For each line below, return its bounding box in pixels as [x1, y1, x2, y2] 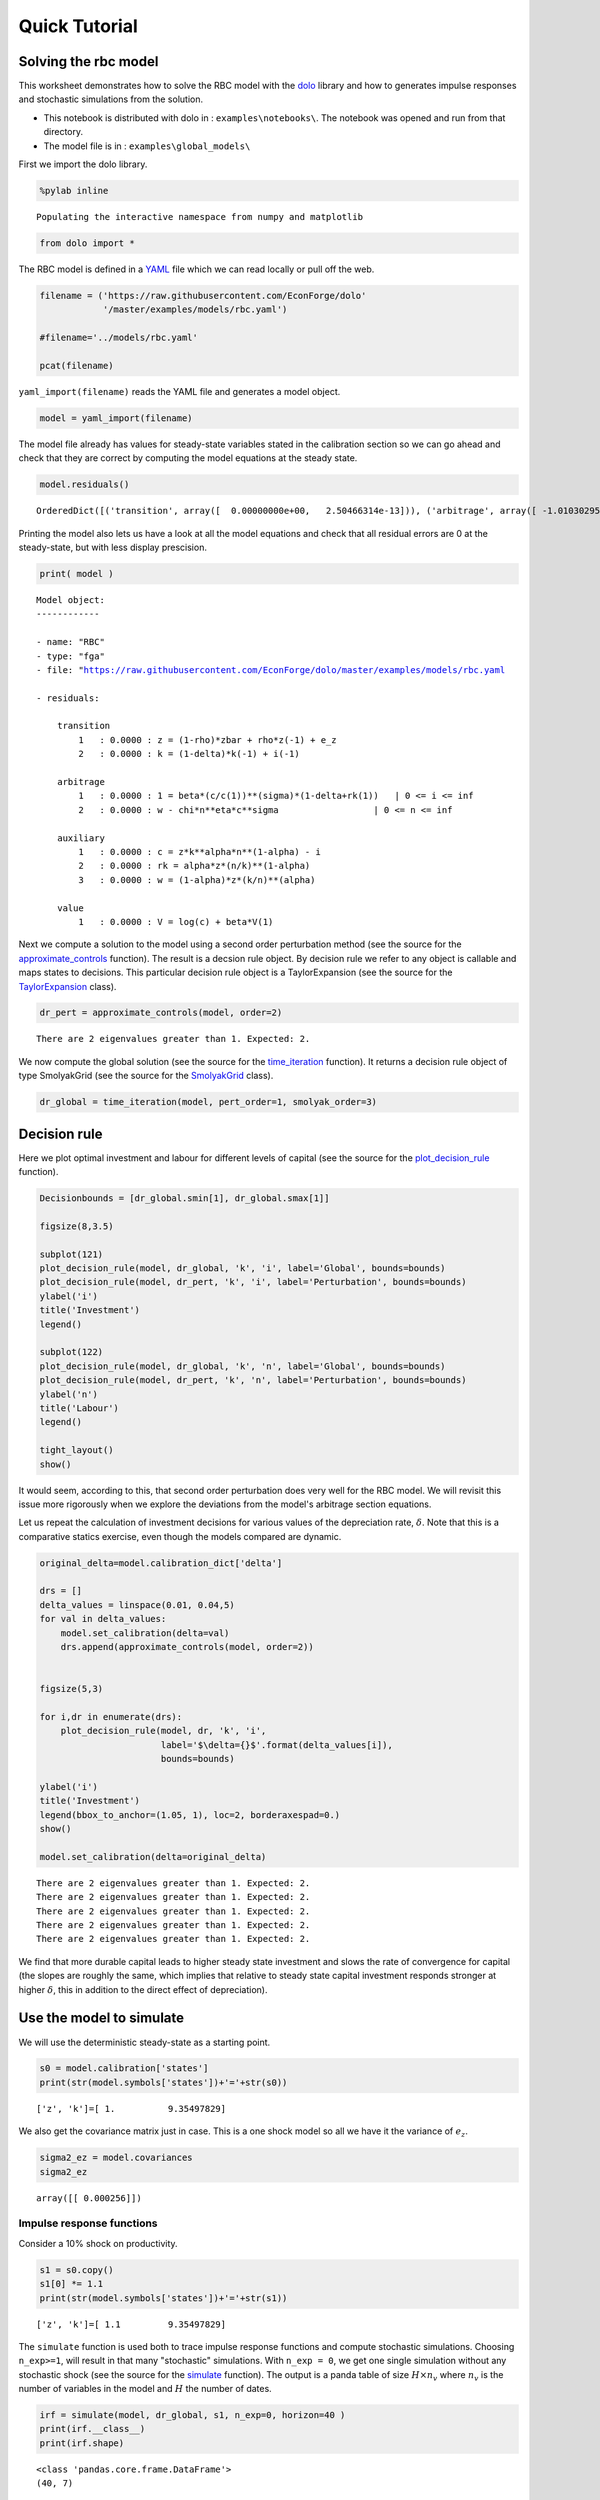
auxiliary [56, 832, 105, 844]
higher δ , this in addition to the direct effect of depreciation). [18, 1983, 268, 1995]
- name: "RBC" [36, 636, 105, 648]
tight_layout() [39, 1445, 114, 1456]
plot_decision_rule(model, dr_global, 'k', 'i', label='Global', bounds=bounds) [39, 1263, 446, 1274]
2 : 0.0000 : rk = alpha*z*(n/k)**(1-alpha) [78, 860, 311, 872]
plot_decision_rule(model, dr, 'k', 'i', [60, 1725, 267, 1737]
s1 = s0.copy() [39, 2264, 114, 2275]
